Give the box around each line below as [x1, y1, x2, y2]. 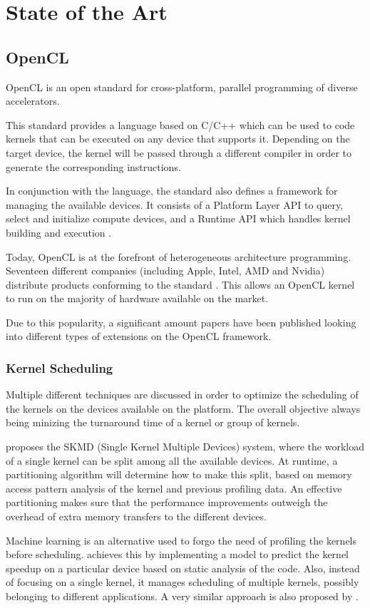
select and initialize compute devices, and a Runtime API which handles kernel [6, 211, 351, 226]
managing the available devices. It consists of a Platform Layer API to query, [6, 197, 344, 212]
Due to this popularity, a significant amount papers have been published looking [6, 314, 356, 329]
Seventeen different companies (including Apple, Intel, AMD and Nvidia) [6, 263, 325, 278]
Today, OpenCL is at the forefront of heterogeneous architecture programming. [6, 249, 351, 264]
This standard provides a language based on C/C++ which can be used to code [6, 117, 355, 132]
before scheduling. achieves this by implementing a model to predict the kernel [6, 547, 349, 562]
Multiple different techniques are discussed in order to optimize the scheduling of [6, 387, 359, 402]
